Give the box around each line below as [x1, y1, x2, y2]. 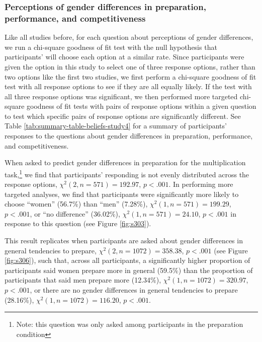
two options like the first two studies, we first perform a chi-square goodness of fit [5, 71, 256, 82]
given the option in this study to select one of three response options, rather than [5, 61, 255, 72]
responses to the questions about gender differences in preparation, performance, [5, 130, 253, 141]
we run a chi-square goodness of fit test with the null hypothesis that [5, 41, 217, 52]
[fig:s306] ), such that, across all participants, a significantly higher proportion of [5, 255, 250, 265]
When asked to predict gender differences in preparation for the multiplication [5, 157, 246, 168]
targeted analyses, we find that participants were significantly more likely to [5, 188, 239, 199]
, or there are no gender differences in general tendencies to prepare [30, 285, 238, 295]
